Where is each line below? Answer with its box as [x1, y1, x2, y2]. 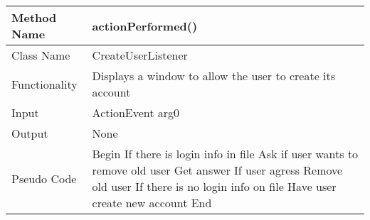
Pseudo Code [11, 170, 77, 187]
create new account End [92, 194, 212, 211]
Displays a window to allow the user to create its [92, 67, 336, 84]
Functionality [11, 75, 78, 92]
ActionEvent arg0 [92, 104, 180, 121]
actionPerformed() [92, 17, 198, 34]
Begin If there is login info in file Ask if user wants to [92, 145, 359, 162]
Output [11, 125, 48, 141]
